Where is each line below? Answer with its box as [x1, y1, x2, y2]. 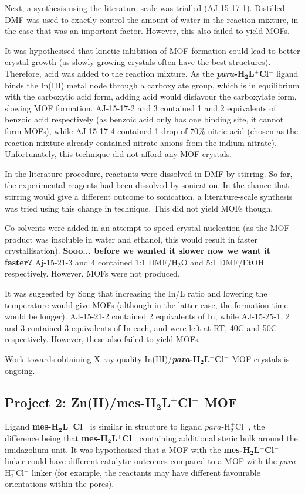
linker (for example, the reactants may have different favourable [31, 466, 260, 478]
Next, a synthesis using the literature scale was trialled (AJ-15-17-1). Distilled [5, 2, 285, 13]
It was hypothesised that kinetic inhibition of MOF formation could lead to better [5, 44, 300, 56]
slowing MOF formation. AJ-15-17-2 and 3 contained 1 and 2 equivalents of [5, 101, 276, 114]
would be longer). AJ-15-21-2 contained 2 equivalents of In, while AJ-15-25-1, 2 [5, 310, 290, 322]
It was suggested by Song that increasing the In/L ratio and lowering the [5, 287, 267, 299]
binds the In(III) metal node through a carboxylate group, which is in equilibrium [5, 79, 300, 91]
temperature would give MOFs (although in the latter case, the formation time [5, 298, 288, 311]
